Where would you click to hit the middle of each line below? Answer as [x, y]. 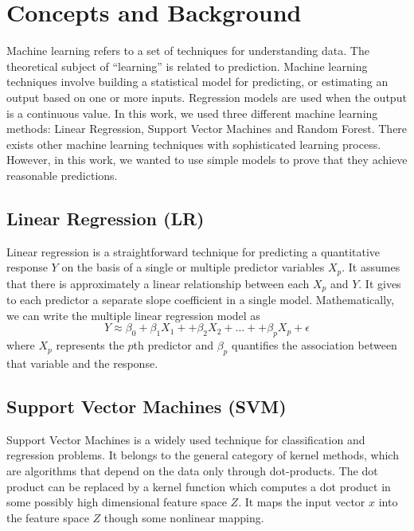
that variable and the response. [82, 363]
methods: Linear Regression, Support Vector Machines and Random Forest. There [207, 129]
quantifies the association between [314, 345]
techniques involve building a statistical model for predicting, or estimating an [197, 82]
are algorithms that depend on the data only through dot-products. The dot [192, 470]
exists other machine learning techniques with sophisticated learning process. [194, 144]
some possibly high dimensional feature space [117, 502]
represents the [90, 345]
